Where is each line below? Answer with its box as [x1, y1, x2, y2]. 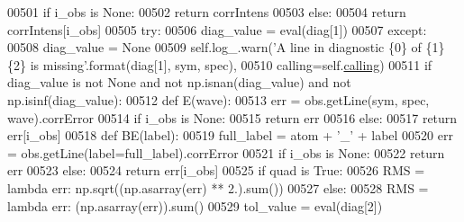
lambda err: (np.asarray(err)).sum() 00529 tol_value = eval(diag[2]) [7, 196, 383, 215]
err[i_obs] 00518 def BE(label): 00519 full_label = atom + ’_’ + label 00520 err [7, 126, 453, 145]
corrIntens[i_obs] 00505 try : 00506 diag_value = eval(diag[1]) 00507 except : [7, 20, 427, 39]
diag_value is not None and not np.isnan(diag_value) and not [7, 73, 351, 92]
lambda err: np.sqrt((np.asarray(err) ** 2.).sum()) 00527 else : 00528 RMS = [7, 178, 429, 197]
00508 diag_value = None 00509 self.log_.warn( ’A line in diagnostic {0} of [7, 38, 422, 57]
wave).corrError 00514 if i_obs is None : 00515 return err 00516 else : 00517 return [7, 108, 458, 127]
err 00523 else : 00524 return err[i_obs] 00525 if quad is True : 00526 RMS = [7, 161, 425, 180]
